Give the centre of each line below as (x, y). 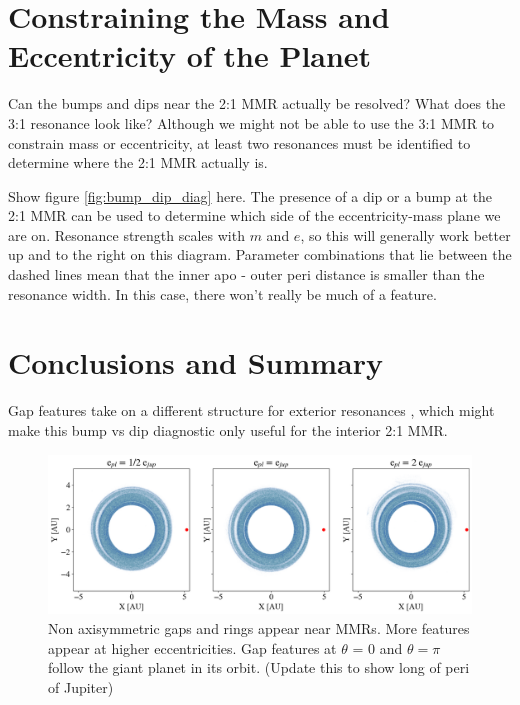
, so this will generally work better (405, 234)
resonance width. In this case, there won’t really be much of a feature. (222, 293)
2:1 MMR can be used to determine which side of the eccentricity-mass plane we (254, 215)
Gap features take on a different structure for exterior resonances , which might (251, 410)
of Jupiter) (81, 686)
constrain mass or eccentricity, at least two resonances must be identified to (239, 142)
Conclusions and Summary (195, 362)
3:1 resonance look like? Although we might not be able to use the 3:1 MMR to (251, 122)
